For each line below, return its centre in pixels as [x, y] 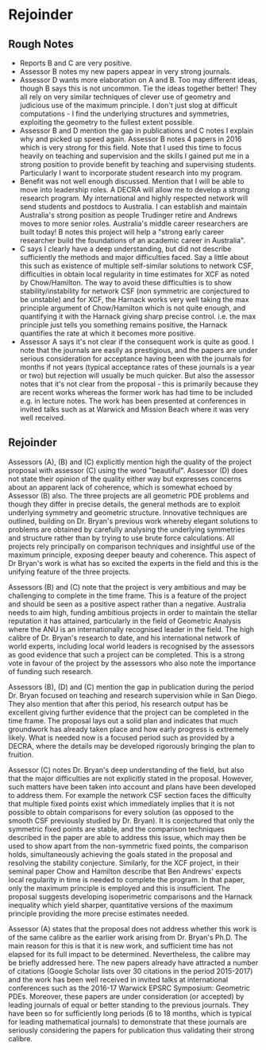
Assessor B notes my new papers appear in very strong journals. [125, 72]
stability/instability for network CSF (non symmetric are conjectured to [135, 291]
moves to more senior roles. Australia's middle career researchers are [134, 223]
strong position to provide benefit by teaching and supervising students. [138, 164]
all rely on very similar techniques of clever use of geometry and [125, 97]
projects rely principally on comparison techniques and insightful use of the [132, 546]
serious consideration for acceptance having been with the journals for [136, 358]
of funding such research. [50, 671]
